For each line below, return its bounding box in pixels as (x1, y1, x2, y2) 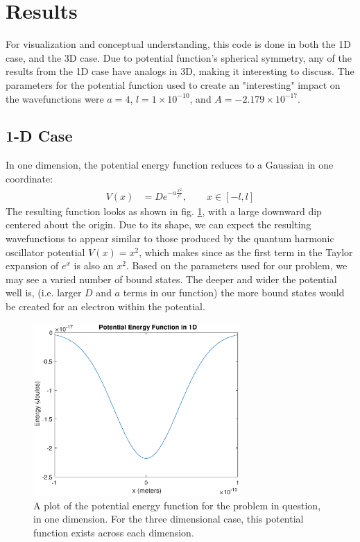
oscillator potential (6, 244, 85, 259)
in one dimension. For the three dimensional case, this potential (33, 511, 304, 526)
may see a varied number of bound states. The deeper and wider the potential (6, 271, 337, 286)
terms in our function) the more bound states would (123, 285, 345, 300)
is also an (74, 258, 114, 273)
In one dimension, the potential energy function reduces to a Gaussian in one (6, 158, 334, 172)
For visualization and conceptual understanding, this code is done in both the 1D (6, 37, 351, 51)
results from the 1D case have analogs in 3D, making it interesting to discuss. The (6, 64, 354, 78)
